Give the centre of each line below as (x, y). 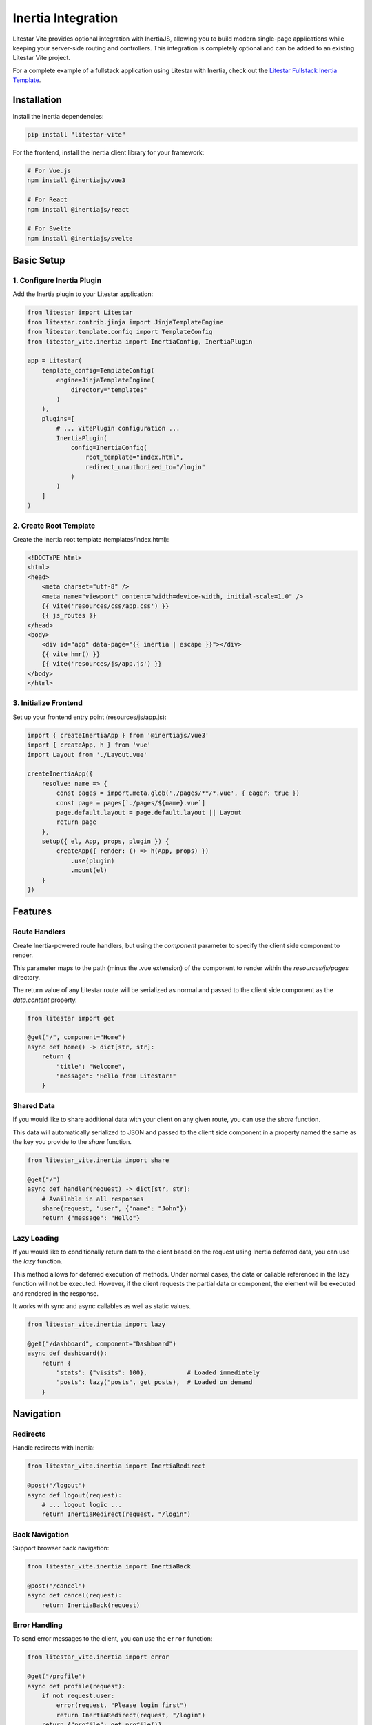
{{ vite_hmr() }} (71, 654)
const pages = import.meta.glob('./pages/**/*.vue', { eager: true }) (178, 793)
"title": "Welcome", (91, 1066)
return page (76, 822)
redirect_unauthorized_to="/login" (145, 467)
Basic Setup (39, 260)
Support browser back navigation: (61, 1548)
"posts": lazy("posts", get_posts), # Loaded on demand (154, 1382)
